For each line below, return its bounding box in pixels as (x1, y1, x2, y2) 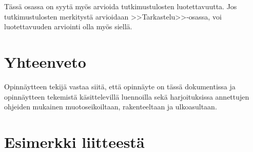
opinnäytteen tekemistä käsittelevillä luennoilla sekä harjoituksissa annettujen (4, 91, 249, 102)
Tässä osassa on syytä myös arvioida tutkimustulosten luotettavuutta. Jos (4, 1, 237, 11)
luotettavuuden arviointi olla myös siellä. (4, 21, 132, 32)
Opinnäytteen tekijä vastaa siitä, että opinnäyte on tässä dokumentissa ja (4, 81, 236, 91)
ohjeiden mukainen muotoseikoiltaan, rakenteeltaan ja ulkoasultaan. (4, 101, 217, 112)
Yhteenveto (4, 51, 86, 72)
